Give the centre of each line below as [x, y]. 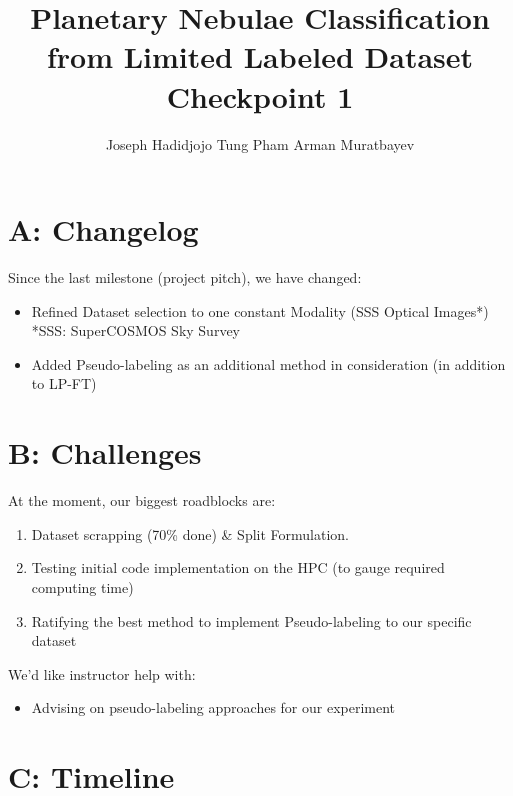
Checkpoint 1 [260, 95]
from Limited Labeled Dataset [260, 56]
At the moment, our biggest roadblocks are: [142, 500]
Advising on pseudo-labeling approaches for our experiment [213, 707]
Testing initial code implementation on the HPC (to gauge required [238, 567]
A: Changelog [103, 229]
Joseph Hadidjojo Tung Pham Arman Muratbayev [260, 143]
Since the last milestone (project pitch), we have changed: [185, 277]
